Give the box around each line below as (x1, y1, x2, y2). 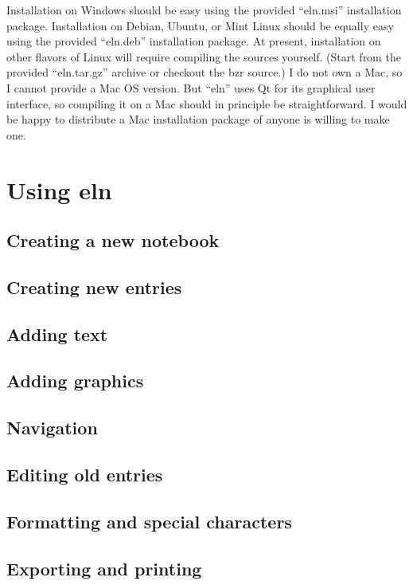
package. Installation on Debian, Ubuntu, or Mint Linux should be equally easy (6, 17, 394, 33)
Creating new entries (6, 274, 182, 299)
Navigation (6, 415, 98, 440)
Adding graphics (6, 368, 144, 393)
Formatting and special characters (6, 508, 292, 533)
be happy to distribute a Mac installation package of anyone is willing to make (6, 111, 390, 128)
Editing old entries (6, 462, 163, 487)
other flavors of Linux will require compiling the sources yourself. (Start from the (6, 48, 401, 65)
